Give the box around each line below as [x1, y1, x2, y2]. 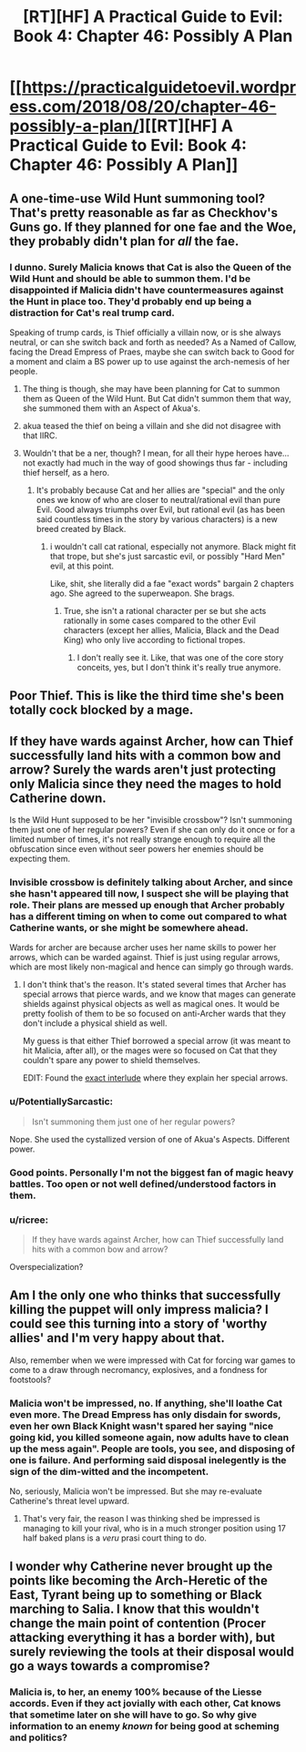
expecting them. [9, 854, 71, 865]
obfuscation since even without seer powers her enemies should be [9, 844, 264, 855]
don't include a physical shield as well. [22, 1018, 168, 1029]
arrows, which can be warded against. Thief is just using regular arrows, [9, 952, 280, 963]
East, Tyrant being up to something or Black [9, 1587, 262, 1603]
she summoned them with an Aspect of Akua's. [22, 403, 200, 414]
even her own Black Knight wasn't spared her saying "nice [9, 1419, 274, 1432]
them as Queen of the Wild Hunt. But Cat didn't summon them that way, [22, 393, 291, 404]
